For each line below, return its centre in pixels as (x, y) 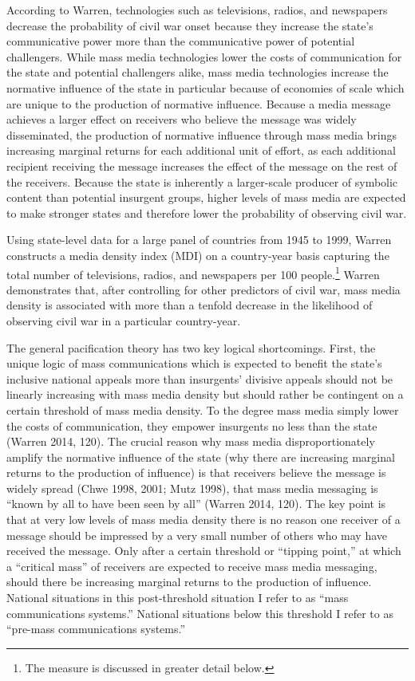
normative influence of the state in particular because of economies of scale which (206, 87)
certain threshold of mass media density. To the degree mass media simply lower (203, 409)
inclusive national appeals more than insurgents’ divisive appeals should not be (200, 378)
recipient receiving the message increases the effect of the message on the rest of (202, 165)
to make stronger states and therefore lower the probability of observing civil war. (207, 213)
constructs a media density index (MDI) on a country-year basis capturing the (198, 255)
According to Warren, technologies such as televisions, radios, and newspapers (197, 10)
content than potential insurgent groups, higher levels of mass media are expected (206, 197)
